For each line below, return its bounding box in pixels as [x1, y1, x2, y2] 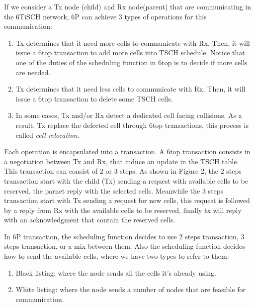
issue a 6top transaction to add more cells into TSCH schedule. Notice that [15, 47, 245, 58]
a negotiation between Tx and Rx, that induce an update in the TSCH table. [4, 156, 239, 166]
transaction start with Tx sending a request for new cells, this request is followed [4, 195, 250, 205]
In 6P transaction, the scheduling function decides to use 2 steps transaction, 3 [4, 231, 245, 241]
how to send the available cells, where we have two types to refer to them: [4, 251, 229, 261]
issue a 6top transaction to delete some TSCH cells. [15, 93, 173, 103]
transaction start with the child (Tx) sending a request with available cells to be [4, 175, 248, 186]
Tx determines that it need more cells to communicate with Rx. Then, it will [15, 37, 250, 48]
